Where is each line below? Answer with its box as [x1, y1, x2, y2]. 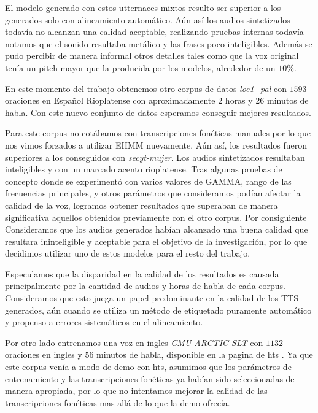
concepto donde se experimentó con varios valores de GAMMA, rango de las [5, 174, 292, 187]
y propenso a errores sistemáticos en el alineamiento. [5, 315, 203, 328]
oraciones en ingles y [5, 348, 82, 361]
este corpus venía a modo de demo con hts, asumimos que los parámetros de [5, 360, 292, 373]
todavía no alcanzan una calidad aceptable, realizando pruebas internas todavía [5, 25, 304, 38]
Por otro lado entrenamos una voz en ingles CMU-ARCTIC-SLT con [5, 336, 263, 349]
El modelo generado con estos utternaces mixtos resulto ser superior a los [5, 1, 281, 14]
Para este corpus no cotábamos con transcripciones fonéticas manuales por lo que [5, 126, 311, 139]
